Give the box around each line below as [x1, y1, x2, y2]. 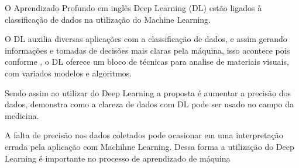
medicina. [5, 109, 39, 121]
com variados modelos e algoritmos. [5, 66, 132, 79]
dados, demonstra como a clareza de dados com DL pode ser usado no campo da [5, 98, 294, 110]
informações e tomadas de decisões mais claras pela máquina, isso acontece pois [5, 44, 290, 56]
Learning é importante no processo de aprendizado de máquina [5, 152, 231, 164]
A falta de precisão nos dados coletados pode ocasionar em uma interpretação [5, 129, 283, 141]
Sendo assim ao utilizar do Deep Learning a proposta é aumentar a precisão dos [5, 86, 291, 99]
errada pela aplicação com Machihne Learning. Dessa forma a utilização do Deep [5, 140, 294, 152]
